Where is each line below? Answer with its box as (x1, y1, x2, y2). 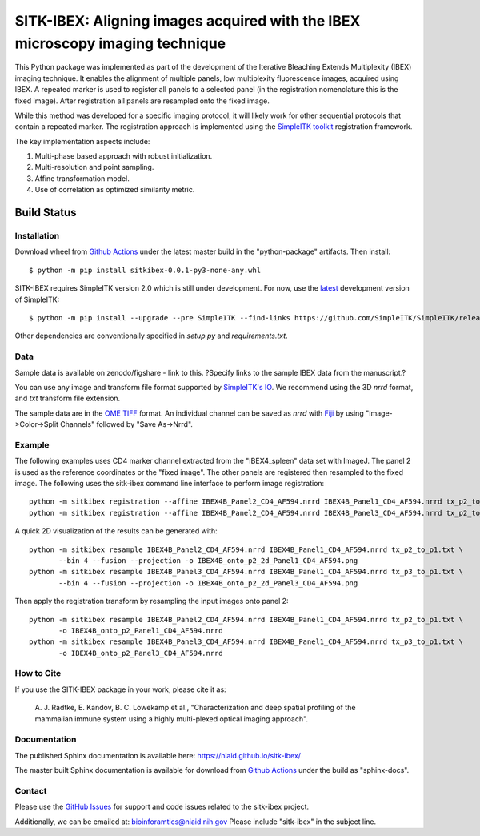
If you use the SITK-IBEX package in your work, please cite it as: (14, 685, 227, 694)
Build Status (14, 206, 77, 219)
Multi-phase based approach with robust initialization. (34, 151, 213, 161)
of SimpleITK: (14, 295, 60, 304)
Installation (14, 231, 60, 242)
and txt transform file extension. (14, 393, 121, 404)
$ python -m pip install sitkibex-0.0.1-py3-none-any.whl (29, 265, 262, 275)
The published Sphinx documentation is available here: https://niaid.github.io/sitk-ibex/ (14, 750, 302, 760)
